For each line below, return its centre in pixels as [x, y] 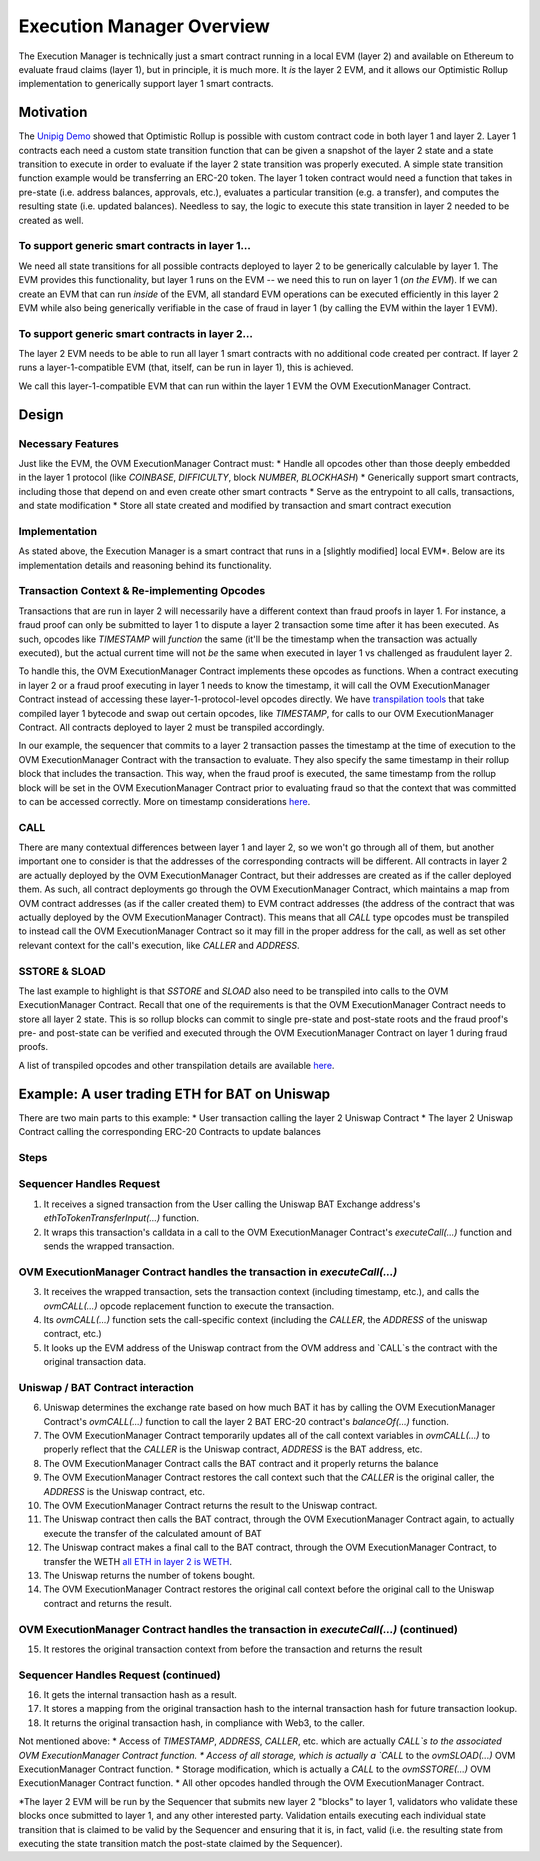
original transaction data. [95, 1362]
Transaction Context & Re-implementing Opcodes [142, 591]
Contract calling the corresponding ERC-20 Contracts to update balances [170, 1132]
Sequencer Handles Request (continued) [120, 1675]
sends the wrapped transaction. [109, 1246]
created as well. [51, 220]
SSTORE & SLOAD [62, 971]
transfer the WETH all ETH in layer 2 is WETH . [137, 1561]
